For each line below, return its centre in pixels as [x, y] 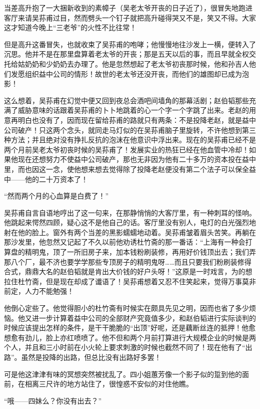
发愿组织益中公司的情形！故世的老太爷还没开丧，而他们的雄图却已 [119, 73]
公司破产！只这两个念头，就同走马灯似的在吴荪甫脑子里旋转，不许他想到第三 [130, 130]
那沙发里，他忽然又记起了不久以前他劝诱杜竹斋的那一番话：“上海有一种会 [125, 242]
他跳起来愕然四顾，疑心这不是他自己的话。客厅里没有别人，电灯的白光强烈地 [130, 222]
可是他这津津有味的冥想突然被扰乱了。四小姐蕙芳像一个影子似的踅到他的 [123, 374]
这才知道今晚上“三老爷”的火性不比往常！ [70, 27]
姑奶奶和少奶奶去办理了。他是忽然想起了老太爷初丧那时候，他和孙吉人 [133, 63]
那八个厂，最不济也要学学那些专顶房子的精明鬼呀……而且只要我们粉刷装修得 [128, 261]
